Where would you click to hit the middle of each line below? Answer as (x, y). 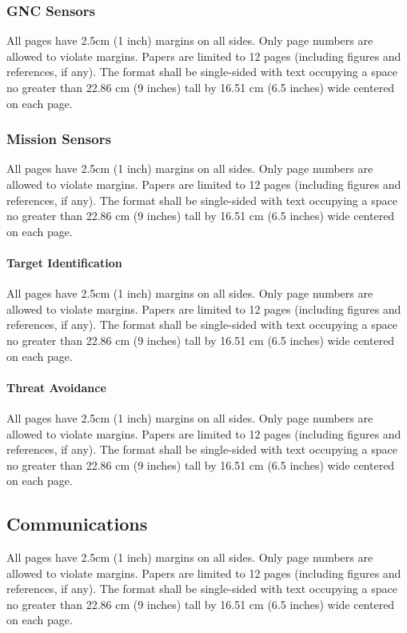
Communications (77, 524)
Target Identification (64, 262)
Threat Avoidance (56, 387)
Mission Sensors (59, 139)
